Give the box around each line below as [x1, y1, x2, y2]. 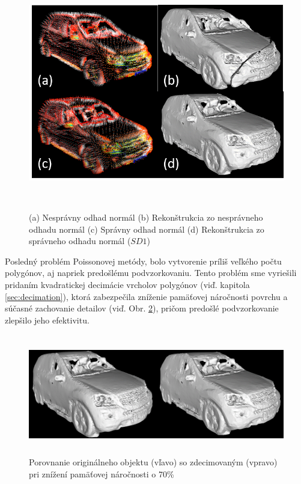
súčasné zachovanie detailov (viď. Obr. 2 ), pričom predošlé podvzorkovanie [5, 302, 279, 314]
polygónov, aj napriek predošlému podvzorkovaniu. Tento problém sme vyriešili [5, 266, 297, 279]
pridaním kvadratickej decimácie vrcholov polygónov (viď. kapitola [5, 278, 250, 290]
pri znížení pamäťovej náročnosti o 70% [29, 467, 174, 480]
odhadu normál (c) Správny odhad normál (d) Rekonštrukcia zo [29, 222, 264, 235]
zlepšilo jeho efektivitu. [5, 313, 90, 326]
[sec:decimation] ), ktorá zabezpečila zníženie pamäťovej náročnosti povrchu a [5, 290, 288, 302]
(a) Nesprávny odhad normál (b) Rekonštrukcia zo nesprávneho [29, 210, 263, 223]
